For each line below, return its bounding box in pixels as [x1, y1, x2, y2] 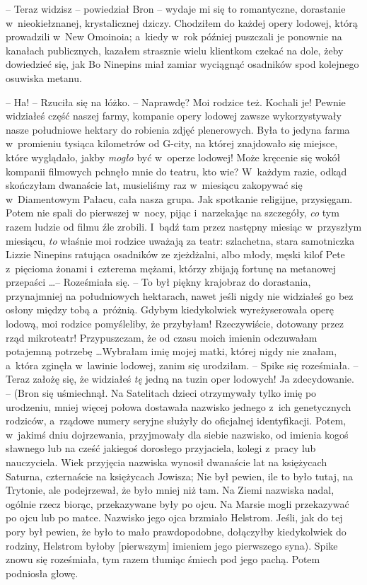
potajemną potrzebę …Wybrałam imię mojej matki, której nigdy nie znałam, [6, 344, 337, 359]
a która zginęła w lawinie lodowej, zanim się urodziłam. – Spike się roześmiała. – [6, 357, 359, 372]
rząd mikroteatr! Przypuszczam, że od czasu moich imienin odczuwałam [6, 330, 318, 344]
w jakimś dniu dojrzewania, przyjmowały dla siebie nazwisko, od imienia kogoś [6, 427, 349, 441]
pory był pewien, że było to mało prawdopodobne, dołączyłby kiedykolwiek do [6, 523, 346, 538]
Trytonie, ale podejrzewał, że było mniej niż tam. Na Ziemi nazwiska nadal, [6, 482, 334, 497]
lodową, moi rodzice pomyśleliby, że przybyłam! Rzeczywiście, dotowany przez [6, 316, 344, 331]
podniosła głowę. [6, 565, 78, 580]
